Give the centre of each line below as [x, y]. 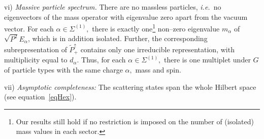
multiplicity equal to [36, 60]
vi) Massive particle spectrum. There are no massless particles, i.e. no [113, 7]
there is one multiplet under [207, 60]
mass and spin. [158, 70]
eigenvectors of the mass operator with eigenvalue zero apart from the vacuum [126, 16]
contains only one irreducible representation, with [157, 49]
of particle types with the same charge [63, 70]
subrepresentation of [36, 49]
